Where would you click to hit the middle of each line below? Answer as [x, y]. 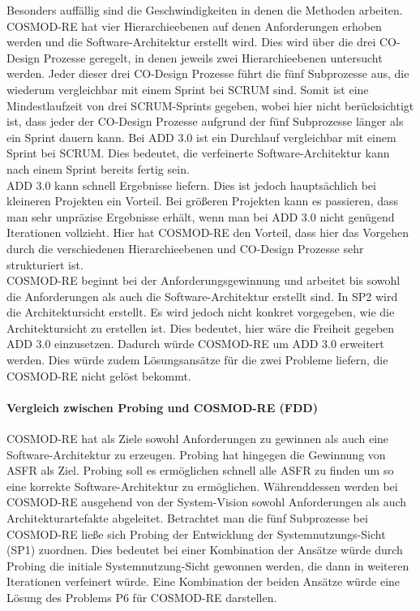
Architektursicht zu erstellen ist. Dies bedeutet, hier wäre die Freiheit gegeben [201, 327]
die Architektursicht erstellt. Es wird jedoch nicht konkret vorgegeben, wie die [201, 312]
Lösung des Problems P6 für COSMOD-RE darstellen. [142, 597]
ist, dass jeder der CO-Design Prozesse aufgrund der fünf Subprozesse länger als [205, 121]
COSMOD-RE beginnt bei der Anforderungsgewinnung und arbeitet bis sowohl [204, 280]
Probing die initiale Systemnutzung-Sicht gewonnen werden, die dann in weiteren [208, 565]
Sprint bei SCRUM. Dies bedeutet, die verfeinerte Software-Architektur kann [198, 153]
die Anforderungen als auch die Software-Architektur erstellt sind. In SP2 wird [202, 296]
